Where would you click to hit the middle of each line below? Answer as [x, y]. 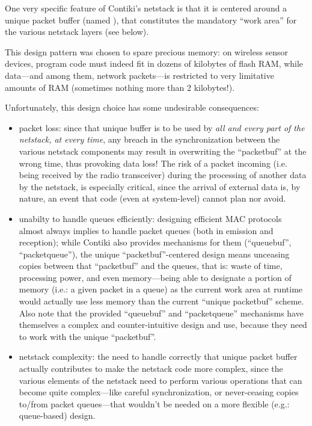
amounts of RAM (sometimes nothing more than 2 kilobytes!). [120, 87]
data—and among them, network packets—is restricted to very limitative [139, 75]
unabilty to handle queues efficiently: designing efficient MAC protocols [150, 218]
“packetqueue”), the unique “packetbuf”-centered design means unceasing [154, 254]
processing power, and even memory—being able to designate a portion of [155, 277]
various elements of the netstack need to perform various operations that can [161, 380]
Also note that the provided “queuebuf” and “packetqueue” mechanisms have [161, 313]
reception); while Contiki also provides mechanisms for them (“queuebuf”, [155, 242]
